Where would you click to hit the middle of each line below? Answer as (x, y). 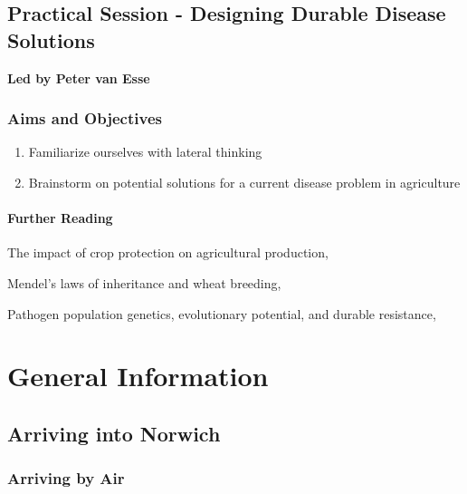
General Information (138, 376)
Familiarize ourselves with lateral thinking (145, 152)
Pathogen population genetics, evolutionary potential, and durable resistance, (222, 313)
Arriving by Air (66, 478)
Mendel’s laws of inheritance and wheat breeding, (144, 282)
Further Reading (60, 218)
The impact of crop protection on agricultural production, (168, 252)
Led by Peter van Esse (79, 77)
